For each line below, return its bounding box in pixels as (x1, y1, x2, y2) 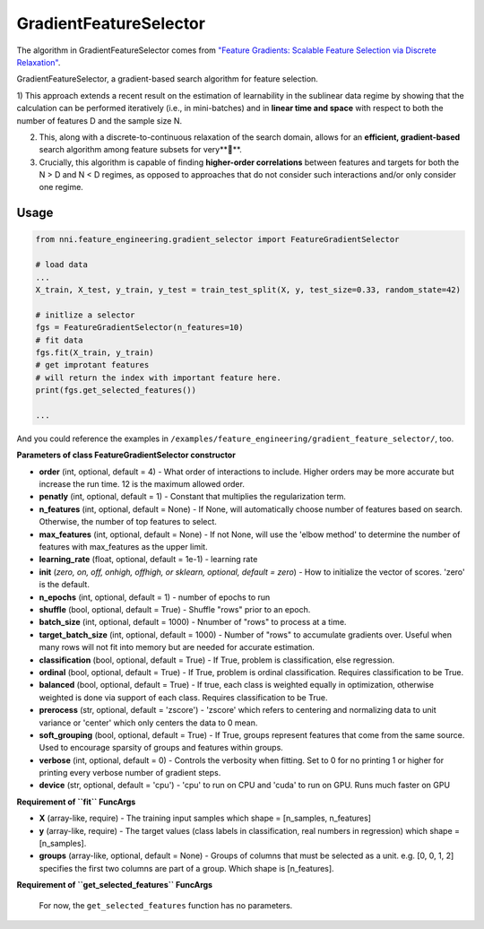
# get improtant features (35, 360, 150, 370)
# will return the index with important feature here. (35, 372, 281, 383)
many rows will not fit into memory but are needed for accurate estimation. (39, 642, 315, 653)
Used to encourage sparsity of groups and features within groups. (39, 742, 284, 753)
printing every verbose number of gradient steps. (39, 768, 221, 778)
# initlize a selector (35, 309, 135, 320)
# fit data (35, 334, 83, 345)
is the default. (39, 579, 90, 590)
